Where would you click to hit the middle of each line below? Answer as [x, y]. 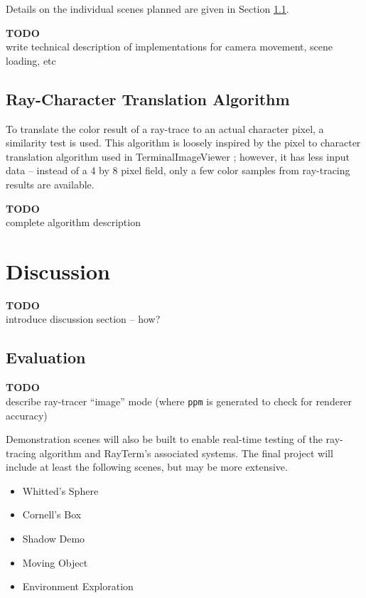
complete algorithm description [73, 222]
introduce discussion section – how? [83, 319]
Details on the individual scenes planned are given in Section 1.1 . [147, 9]
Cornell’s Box [52, 514]
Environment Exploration [78, 586]
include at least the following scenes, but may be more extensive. [147, 467]
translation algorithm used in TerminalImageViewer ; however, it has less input [178, 156]
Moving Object [55, 562]
